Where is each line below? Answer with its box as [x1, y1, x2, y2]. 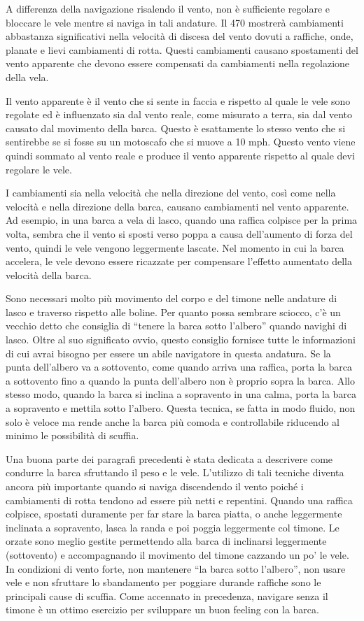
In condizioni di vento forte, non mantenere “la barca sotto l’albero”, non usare [6, 561, 346, 576]
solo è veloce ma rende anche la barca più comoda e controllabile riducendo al [6, 414, 339, 429]
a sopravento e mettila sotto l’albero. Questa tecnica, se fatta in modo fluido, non [6, 401, 356, 415]
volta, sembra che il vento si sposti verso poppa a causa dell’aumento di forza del [6, 226, 353, 241]
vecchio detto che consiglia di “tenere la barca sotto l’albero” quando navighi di [6, 318, 347, 333]
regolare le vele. [6, 162, 72, 176]
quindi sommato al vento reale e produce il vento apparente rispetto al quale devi [6, 148, 355, 162]
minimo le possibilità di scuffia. [6, 428, 139, 443]
